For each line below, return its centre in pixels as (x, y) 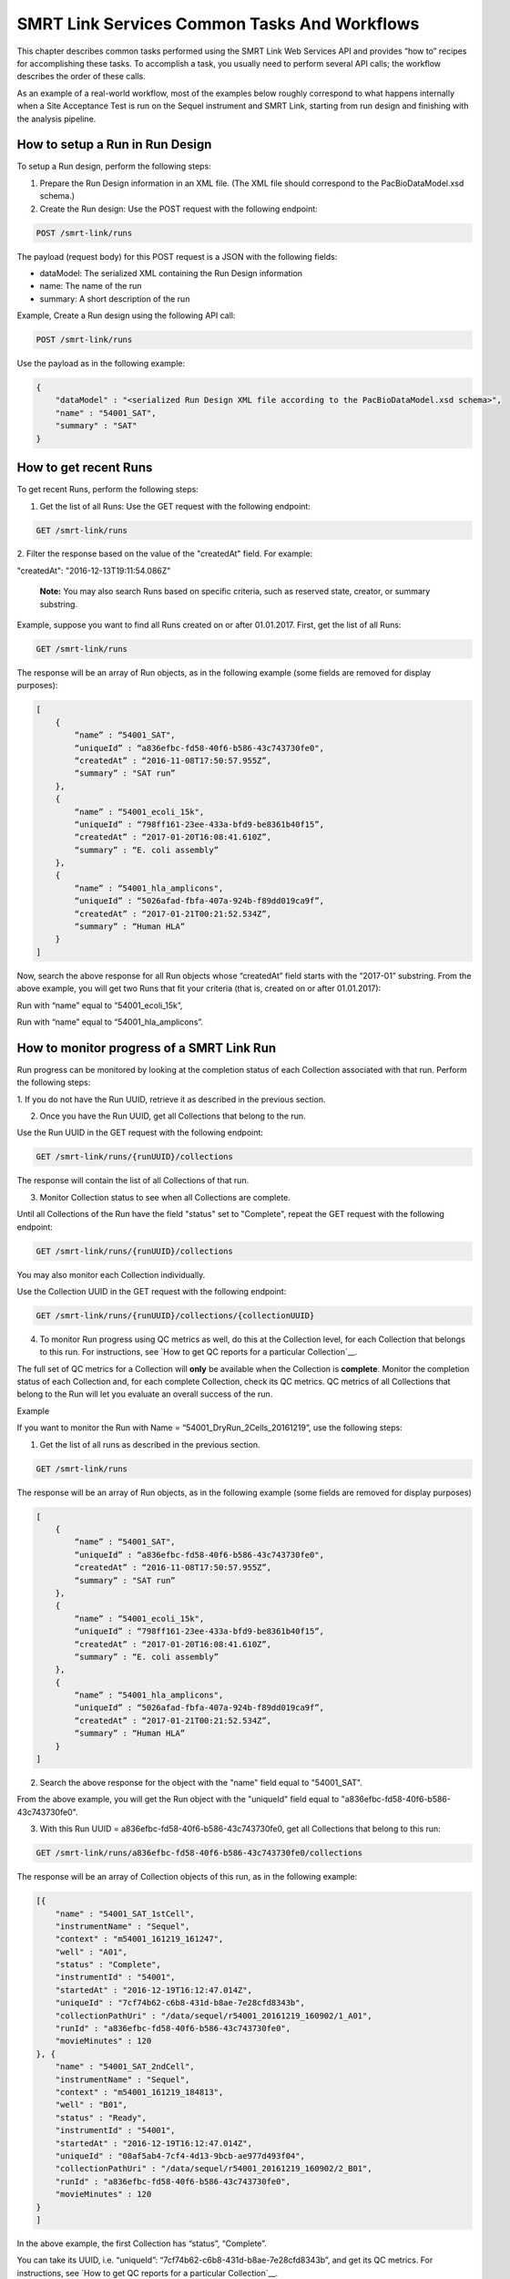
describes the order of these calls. (81, 77)
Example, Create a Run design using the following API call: (126, 315)
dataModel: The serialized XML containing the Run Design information (171, 273)
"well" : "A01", (91, 1952)
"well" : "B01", (91, 2105)
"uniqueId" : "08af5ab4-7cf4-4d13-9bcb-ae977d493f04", (180, 2155)
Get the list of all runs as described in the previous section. (150, 1444)
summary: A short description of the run (115, 299)
